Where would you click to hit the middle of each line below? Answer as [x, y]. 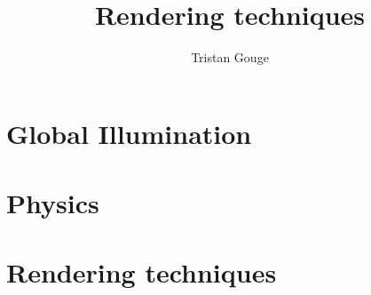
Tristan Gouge [230, 57]
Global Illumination [129, 133]
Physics [53, 203]
